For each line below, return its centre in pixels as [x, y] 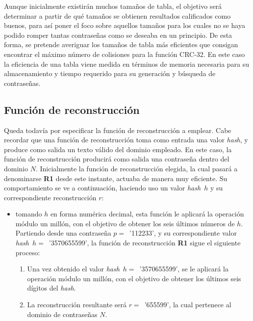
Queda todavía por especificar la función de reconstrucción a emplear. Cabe [118, 130]
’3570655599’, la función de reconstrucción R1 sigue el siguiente [145, 243]
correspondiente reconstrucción [50, 197]
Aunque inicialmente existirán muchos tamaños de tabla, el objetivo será [113, 6]
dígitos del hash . [51, 288]
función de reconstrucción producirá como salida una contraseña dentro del [117, 159]
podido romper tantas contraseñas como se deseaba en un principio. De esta [118, 35]
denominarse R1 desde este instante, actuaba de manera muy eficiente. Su [116, 178]
